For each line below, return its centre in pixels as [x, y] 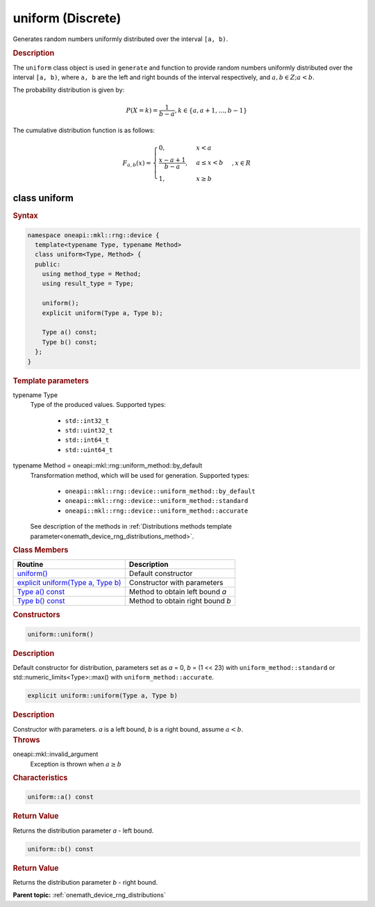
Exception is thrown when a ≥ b [76, 764]
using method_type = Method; [92, 274]
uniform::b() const [60, 849]
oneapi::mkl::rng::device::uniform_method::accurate [157, 511]
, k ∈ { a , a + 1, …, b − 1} [211, 110]
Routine [30, 565]
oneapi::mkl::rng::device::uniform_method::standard [157, 501]
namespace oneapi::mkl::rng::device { [93, 235]
